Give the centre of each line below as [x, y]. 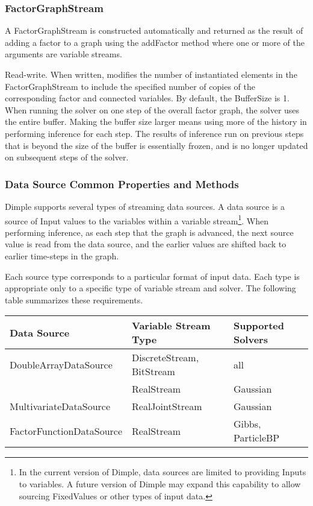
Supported [259, 326]
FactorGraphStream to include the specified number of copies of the [130, 86]
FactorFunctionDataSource [66, 431]
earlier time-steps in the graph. [62, 256]
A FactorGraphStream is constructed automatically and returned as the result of [154, 30]
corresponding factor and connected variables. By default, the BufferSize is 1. [147, 98]
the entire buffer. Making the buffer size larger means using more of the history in [156, 122]
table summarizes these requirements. [74, 299]
